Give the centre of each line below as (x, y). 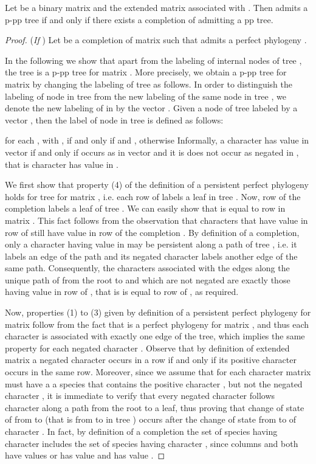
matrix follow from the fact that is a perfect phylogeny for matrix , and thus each (157, 324)
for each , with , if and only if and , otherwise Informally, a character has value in (157, 140)
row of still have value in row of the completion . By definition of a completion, (152, 232)
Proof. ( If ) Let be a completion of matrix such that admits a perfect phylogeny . (156, 40)
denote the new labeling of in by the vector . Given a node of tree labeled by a (151, 108)
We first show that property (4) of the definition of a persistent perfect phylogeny (157, 185)
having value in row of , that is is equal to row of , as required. (122, 292)
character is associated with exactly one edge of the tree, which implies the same (155, 336)
